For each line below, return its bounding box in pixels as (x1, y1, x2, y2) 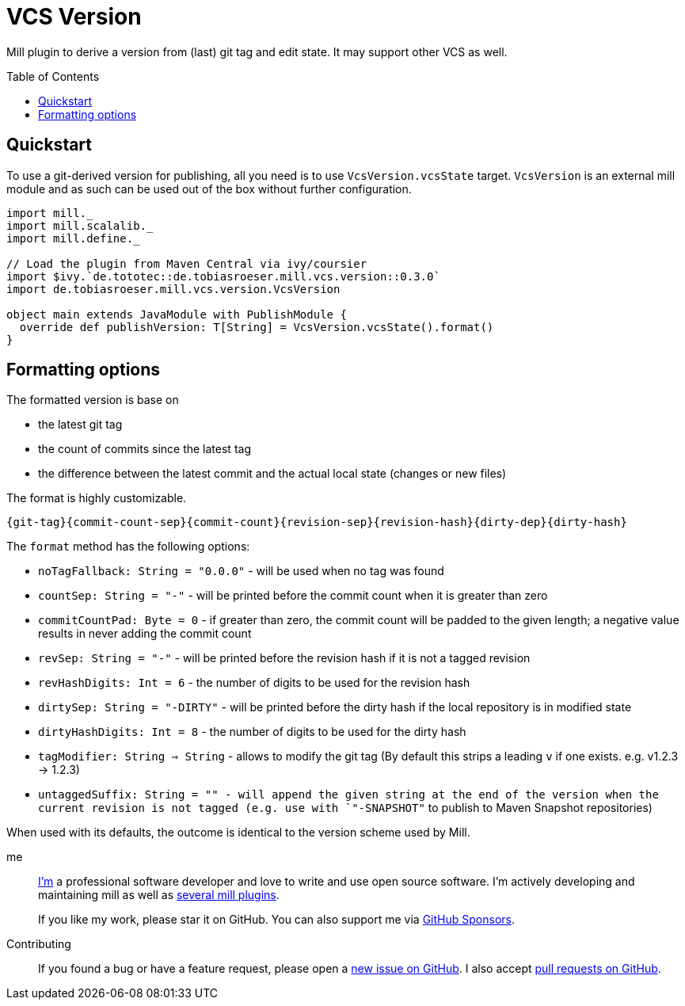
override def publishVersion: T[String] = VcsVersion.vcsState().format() (19, 320, 494, 333)
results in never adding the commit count (38, 627, 252, 641)
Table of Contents (6, 69, 100, 83)
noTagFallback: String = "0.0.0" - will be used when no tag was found (38, 564, 444, 578)
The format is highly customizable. (6, 491, 187, 505)
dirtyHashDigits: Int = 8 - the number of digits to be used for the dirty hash (38, 725, 466, 739)
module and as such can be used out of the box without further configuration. (6, 181, 412, 196)
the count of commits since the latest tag (38, 442, 251, 456)
